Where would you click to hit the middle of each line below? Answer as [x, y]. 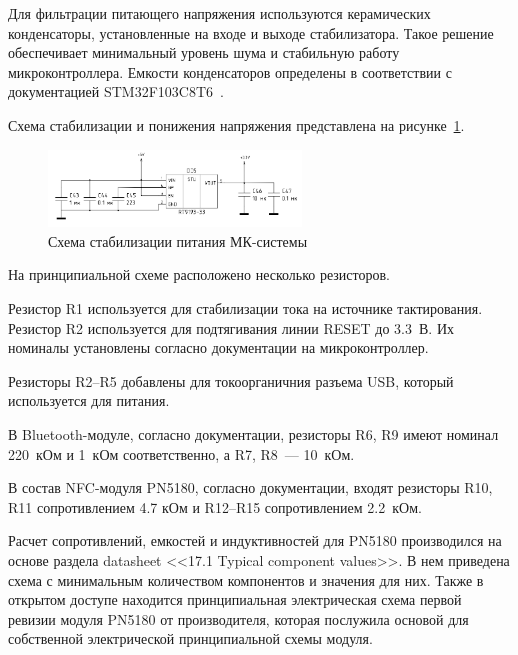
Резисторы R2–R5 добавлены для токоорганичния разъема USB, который [231, 380]
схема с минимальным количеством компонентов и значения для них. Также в [246, 579]
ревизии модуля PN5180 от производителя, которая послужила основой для [238, 618]
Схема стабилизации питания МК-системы [178, 240]
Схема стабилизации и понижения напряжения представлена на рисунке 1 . [236, 124]
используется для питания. [89, 400]
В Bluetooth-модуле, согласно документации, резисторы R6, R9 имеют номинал [253, 433]
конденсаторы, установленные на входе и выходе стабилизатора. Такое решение [251, 32]
